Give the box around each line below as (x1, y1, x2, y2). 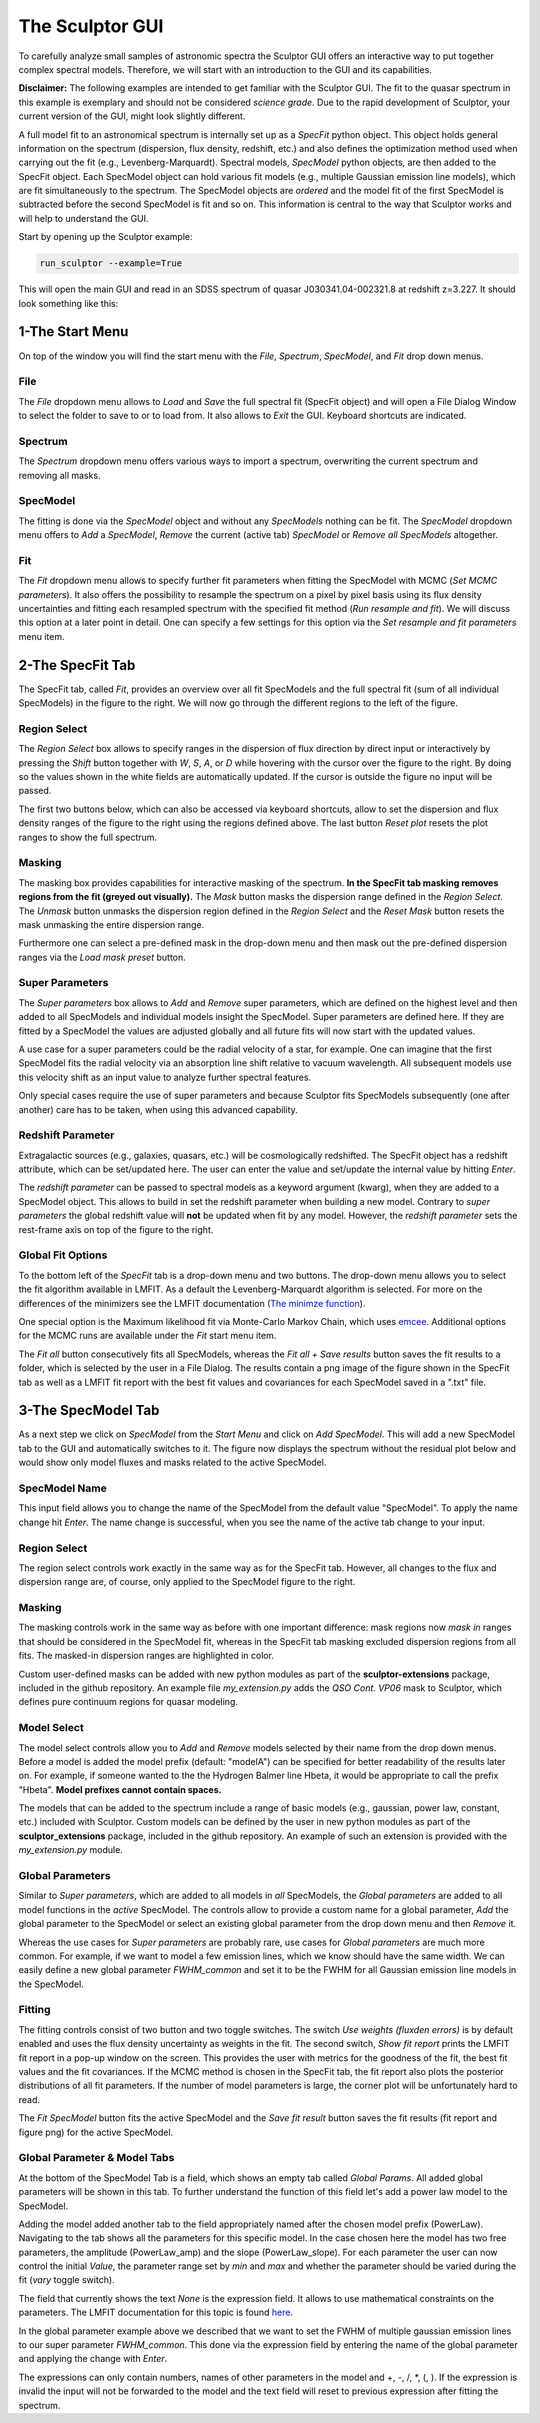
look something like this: (18, 297, 119, 309)
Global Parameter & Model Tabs (18, 2151, 175, 2165)
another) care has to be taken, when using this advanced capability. (18, 1103, 299, 1115)
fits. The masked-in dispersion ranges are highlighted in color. (18, 1650, 275, 1662)
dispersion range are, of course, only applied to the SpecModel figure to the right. (18, 1576, 356, 1588)
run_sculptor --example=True (39, 258, 183, 269)
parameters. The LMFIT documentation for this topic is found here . (18, 2306, 294, 2319)
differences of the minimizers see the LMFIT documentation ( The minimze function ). (18, 1297, 366, 1309)
